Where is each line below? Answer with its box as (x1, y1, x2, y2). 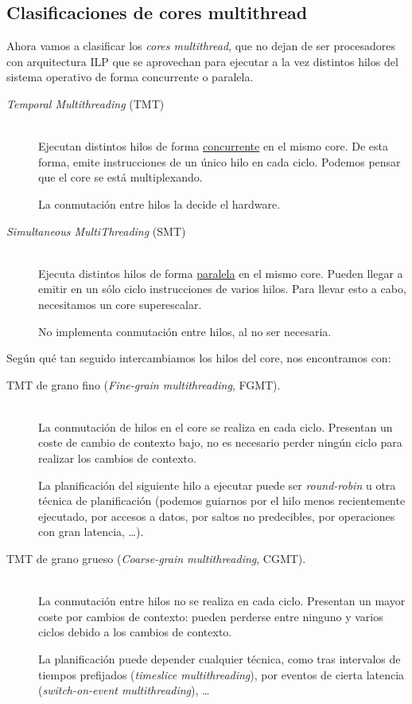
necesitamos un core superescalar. (38, 295, 202, 312)
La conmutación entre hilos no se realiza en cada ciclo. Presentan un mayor (38, 593, 406, 609)
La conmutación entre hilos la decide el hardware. (38, 195, 281, 212)
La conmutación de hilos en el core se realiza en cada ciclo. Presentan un (38, 418, 393, 435)
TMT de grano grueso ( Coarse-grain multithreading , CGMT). (6, 550, 306, 567)
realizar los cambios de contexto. (38, 450, 196, 467)
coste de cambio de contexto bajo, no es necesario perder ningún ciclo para (38, 434, 402, 451)
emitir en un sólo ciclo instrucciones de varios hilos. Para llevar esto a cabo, (38, 280, 406, 297)
